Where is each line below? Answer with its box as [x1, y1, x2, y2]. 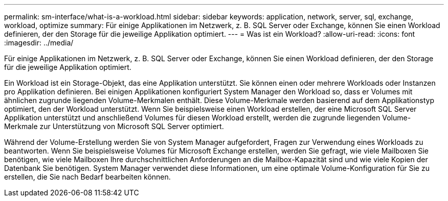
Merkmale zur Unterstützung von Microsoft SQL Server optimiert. [4, 122, 224, 131]
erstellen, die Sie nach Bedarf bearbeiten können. [4, 172, 171, 181]
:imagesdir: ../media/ [4, 38, 74, 47]
